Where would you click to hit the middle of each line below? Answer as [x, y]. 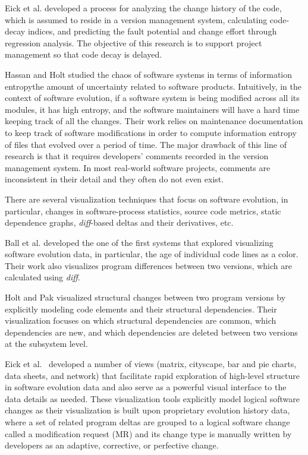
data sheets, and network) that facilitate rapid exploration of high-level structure [152, 375]
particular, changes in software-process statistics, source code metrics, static [143, 211]
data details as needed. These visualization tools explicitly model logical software [152, 398]
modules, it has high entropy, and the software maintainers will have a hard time [152, 109]
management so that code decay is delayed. [84, 54]
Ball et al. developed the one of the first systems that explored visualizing [139, 242]
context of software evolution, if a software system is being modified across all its [152, 98]
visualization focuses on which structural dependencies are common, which [141, 320]
